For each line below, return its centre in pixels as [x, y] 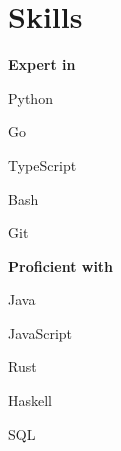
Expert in [42, 64]
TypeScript [42, 164]
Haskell [30, 400]
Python [30, 97]
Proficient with [61, 265]
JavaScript [40, 332]
